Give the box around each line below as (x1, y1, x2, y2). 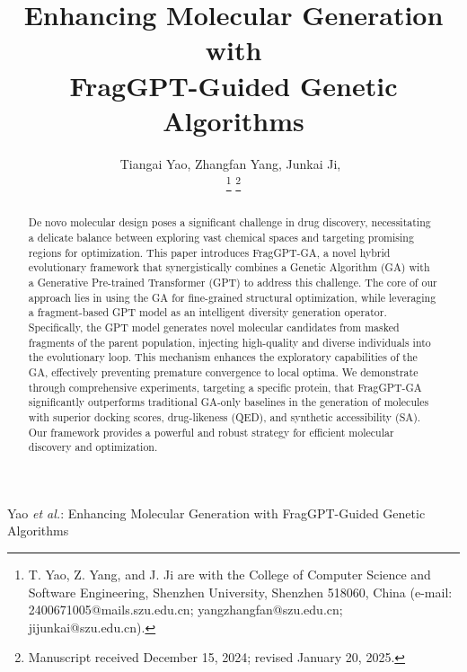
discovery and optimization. (28, 439, 158, 455)
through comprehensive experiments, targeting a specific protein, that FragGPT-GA (28, 379, 422, 394)
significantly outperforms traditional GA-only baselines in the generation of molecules (28, 394, 429, 410)
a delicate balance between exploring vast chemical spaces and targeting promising (28, 229, 414, 244)
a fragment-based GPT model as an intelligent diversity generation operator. (28, 305, 387, 320)
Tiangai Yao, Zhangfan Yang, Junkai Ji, (119, 154, 341, 172)
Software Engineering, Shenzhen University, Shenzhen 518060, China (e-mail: (28, 582, 453, 601)
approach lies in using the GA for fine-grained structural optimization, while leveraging (28, 289, 436, 305)
